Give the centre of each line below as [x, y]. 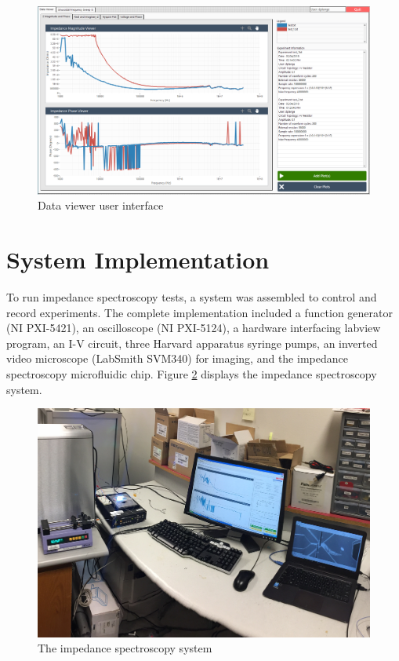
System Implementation [138, 259]
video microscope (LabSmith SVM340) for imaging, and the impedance [177, 358]
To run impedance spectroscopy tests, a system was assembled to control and [192, 297]
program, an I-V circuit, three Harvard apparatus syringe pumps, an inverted [192, 343]
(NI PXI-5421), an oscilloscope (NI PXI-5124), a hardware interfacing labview [194, 328]
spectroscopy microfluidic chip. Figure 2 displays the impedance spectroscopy [192, 374]
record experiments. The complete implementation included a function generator [199, 312]
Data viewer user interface [101, 205]
